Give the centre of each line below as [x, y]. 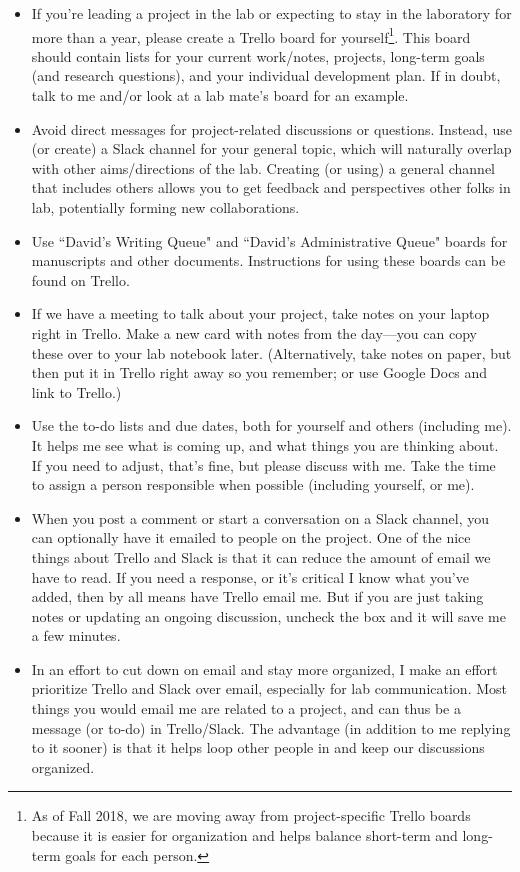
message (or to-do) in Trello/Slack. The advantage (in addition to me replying [271, 727]
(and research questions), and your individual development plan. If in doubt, [266, 75]
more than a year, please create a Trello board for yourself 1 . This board [251, 35]
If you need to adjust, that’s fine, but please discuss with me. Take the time [263, 464]
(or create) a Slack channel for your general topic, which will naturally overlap [271, 148]
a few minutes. [76, 635]
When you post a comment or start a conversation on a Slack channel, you [260, 517]
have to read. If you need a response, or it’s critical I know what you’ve [250, 576]
